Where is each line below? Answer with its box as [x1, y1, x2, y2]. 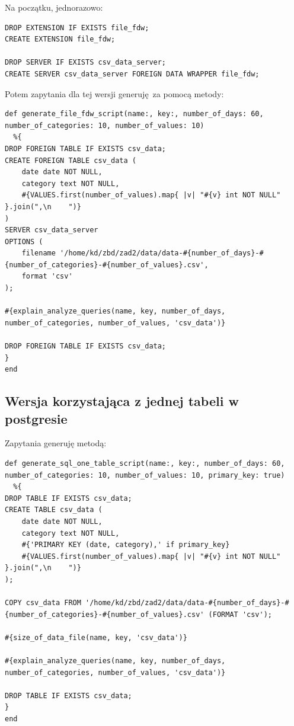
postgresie [5, 409, 68, 427]
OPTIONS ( [5, 237, 43, 246]
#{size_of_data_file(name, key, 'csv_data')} [5, 633, 187, 642]
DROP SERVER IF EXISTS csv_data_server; [5, 58, 167, 67]
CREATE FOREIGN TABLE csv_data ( [5, 156, 136, 165]
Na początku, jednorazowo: [5, 1, 103, 13]
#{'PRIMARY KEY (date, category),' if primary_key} [21, 540, 230, 549]
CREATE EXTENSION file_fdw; [5, 35, 116, 44]
